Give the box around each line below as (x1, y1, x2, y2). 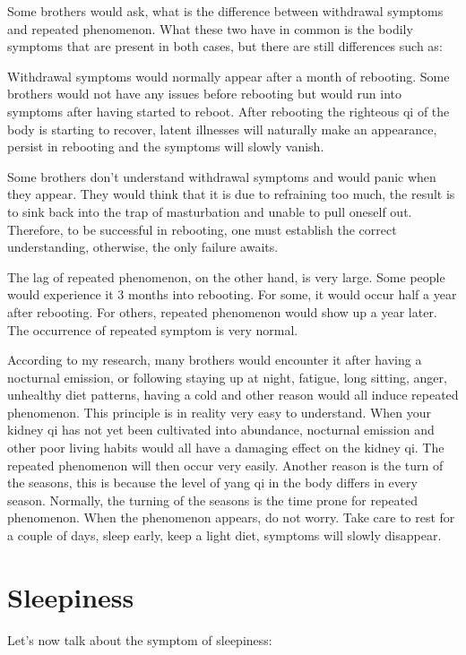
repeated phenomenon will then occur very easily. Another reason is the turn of (7, 455, 444, 474)
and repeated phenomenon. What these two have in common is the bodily (7, 19, 413, 38)
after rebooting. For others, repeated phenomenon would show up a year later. (7, 302, 437, 321)
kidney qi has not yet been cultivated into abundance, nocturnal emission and (7, 420, 435, 439)
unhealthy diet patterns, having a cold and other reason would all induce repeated (7, 385, 459, 404)
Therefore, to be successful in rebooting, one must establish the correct (7, 220, 397, 238)
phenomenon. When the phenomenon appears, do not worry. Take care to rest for (7, 508, 455, 527)
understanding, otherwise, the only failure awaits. (7, 237, 279, 256)
